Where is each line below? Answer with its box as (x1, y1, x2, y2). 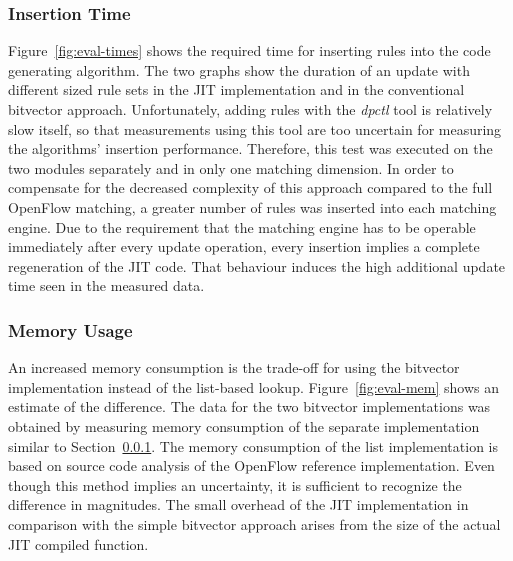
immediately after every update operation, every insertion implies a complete (8, 236, 480, 257)
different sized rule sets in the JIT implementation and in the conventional (8, 79, 465, 100)
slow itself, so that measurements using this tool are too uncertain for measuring (8, 118, 502, 139)
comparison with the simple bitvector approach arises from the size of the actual (8, 513, 501, 534)
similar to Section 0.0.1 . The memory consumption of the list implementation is (8, 435, 499, 456)
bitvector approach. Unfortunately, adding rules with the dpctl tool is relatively (8, 99, 493, 119)
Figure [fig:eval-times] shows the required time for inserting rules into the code (8, 40, 491, 61)
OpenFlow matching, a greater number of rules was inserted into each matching (8, 196, 497, 217)
